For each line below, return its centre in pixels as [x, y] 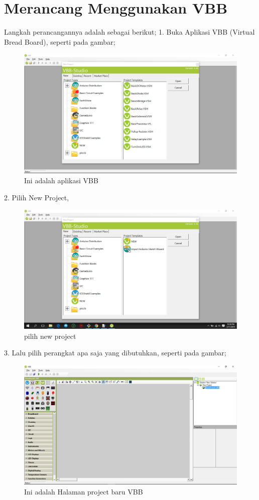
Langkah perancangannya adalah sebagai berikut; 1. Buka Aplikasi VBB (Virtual [129, 32]
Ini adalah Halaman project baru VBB [84, 491]
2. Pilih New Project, [37, 197]
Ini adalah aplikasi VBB [61, 180]
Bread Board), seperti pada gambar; [60, 41]
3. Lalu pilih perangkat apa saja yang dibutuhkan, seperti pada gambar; [115, 353]
